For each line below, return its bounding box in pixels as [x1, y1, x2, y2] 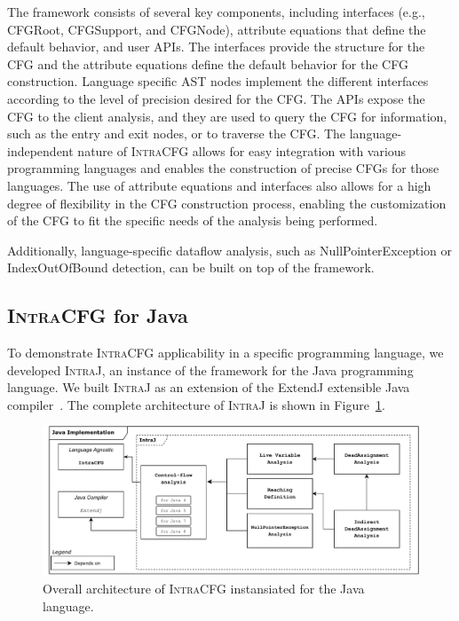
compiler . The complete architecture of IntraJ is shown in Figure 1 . [7, 395, 385, 413]
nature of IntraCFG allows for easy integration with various [77, 141, 407, 160]
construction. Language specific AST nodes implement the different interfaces [7, 72, 429, 90]
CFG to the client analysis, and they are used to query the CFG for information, [7, 106, 447, 125]
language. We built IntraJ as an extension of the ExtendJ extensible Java [7, 378, 410, 397]
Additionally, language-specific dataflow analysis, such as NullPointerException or [7, 240, 453, 259]
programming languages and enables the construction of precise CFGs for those [7, 159, 439, 177]
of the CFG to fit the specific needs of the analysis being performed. [7, 211, 378, 230]
